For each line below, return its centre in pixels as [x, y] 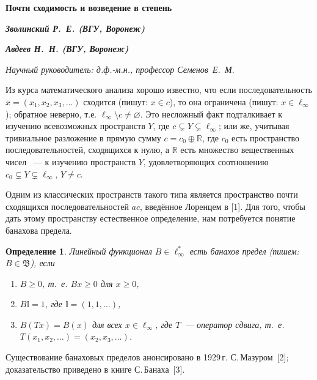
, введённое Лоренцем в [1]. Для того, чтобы [223, 206]
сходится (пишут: [115, 101]
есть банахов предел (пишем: [244, 251]
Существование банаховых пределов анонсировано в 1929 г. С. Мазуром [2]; [147, 357]
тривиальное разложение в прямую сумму [83, 137]
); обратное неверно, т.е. [51, 114]
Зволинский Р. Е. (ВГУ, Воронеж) [75, 28]
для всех [107, 324]
